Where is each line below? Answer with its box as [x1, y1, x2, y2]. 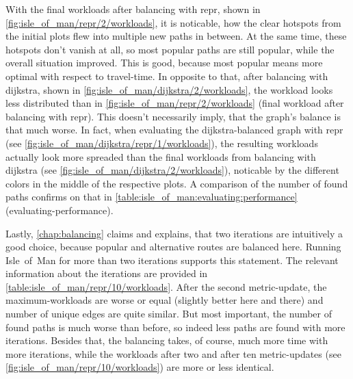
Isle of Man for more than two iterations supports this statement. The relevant [5, 252, 339, 267]
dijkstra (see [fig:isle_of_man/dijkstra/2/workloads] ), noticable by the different [5, 163, 339, 177]
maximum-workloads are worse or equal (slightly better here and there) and [5, 293, 324, 307]
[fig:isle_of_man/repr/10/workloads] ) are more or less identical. [5, 360, 274, 374]
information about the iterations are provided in [5, 266, 208, 280]
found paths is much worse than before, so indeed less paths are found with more [5, 319, 345, 334]
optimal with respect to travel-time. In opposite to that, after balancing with [5, 68, 328, 83]
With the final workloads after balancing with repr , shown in [5, 2, 261, 16]
